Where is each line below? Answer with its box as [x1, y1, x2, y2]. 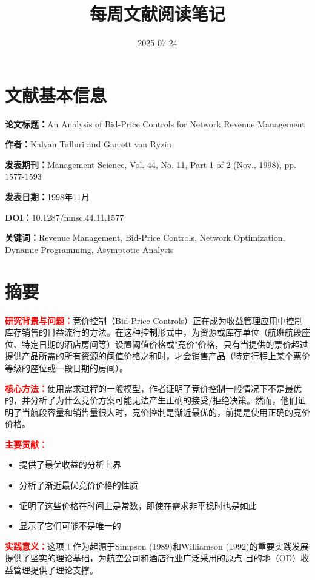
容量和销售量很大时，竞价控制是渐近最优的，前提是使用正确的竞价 [47, 405, 310, 418]
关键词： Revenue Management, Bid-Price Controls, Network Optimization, [5, 231, 285, 244]
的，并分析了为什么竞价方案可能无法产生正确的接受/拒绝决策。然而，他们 [5, 394, 297, 406]
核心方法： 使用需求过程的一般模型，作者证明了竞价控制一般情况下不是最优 [5, 382, 302, 394]
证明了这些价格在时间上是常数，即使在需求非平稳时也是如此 [19, 499, 257, 511]
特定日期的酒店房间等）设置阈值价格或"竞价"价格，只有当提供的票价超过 [21, 337, 308, 350]
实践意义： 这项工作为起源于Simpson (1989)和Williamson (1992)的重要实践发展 [5, 539, 309, 552]
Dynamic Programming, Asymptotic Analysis [5, 243, 174, 255]
